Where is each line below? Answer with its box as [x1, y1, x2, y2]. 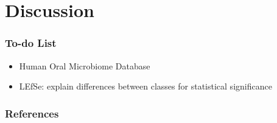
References [5, 105, 59, 121]
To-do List [5, 35, 57, 51]
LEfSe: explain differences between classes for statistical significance [19, 80, 272, 93]
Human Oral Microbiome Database [19, 59, 150, 72]
